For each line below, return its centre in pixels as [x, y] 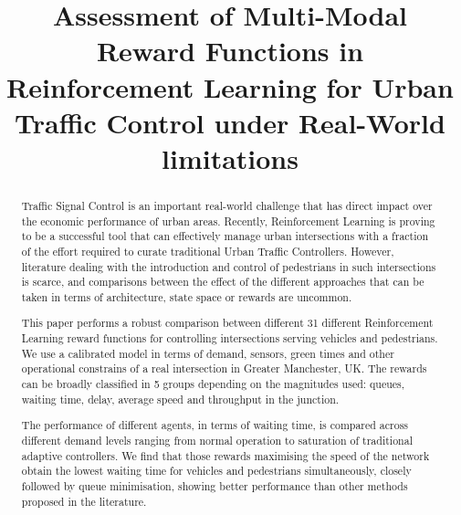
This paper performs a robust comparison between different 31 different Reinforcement [227, 323]
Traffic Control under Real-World [230, 122]
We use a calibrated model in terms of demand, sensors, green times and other [208, 353]
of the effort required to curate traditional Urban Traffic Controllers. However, [208, 251]
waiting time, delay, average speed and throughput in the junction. [180, 399]
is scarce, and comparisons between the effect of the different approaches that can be [223, 282]
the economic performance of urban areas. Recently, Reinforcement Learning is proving [228, 221]
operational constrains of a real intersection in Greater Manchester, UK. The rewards [224, 368]
